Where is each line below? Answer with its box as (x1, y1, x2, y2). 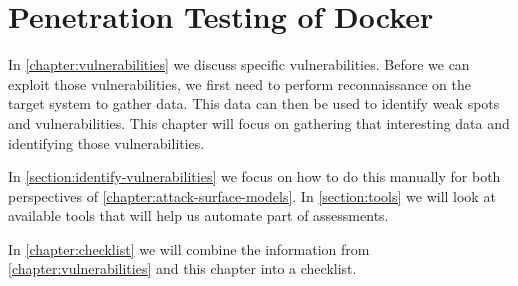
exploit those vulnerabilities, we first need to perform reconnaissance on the (8, 73, 471, 94)
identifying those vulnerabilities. (8, 132, 205, 153)
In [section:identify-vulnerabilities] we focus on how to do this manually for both (8, 166, 501, 187)
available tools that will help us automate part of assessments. (8, 205, 389, 226)
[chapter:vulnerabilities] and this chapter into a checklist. (8, 258, 357, 279)
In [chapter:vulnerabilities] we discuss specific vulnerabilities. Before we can (8, 54, 470, 75)
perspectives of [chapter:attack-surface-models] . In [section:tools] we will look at (8, 185, 496, 206)
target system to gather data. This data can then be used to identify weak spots (8, 93, 500, 114)
